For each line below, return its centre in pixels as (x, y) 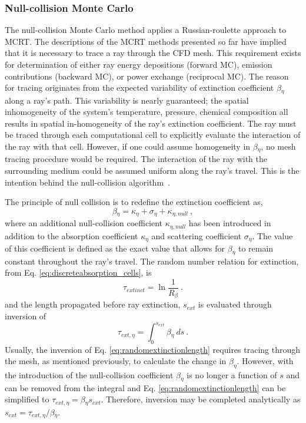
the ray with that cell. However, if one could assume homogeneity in (128, 146)
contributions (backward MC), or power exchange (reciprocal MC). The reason (147, 76)
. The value (272, 235)
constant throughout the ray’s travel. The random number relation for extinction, (152, 261)
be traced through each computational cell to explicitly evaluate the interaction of (153, 135)
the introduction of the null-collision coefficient (89, 375)
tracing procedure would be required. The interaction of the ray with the (136, 159)
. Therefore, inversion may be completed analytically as (201, 399)
